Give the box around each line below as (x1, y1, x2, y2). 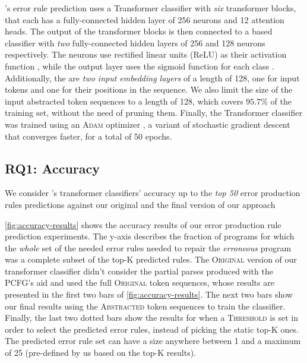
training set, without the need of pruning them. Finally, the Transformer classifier (5, 106, 302, 119)
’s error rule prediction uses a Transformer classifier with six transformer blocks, (5, 2, 296, 14)
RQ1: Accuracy (5, 159, 100, 177)
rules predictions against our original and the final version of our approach (5, 198, 276, 210)
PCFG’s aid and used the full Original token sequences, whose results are (5, 276, 274, 289)
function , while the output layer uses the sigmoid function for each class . (5, 59, 274, 72)
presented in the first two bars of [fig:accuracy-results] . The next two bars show (5, 288, 293, 301)
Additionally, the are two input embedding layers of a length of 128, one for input (5, 71, 300, 84)
